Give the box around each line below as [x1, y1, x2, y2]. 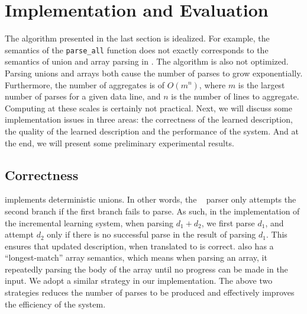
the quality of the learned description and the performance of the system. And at [5, 124, 299, 137]
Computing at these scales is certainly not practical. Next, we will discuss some [5, 101, 292, 114]
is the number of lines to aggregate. [171, 90, 299, 102]
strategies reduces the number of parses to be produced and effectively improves [5, 286, 295, 299]
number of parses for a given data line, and [5, 90, 161, 102]
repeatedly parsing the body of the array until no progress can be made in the [5, 262, 288, 275]
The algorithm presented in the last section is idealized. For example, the [5, 32, 270, 44]
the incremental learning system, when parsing [5, 216, 174, 229]
